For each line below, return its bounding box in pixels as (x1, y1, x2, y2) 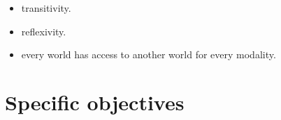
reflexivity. (21, 24, 66, 38)
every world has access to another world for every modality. (21, 47, 276, 62)
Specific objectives (5, 87, 185, 116)
